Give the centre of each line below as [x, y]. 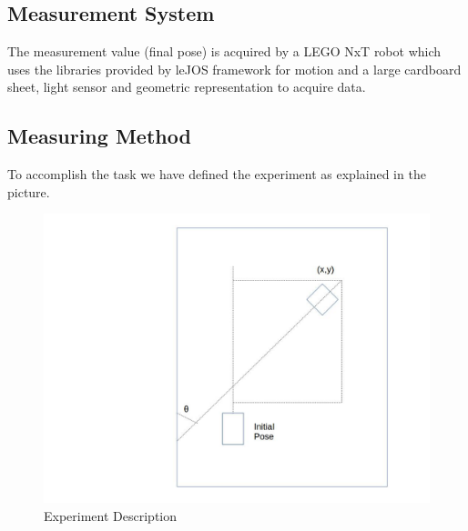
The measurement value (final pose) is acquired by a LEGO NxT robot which [224, 51]
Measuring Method [99, 136]
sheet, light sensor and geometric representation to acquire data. [187, 87]
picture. [29, 191]
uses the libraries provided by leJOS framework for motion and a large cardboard [234, 69]
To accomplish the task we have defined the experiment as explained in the [217, 174]
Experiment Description [111, 515]
